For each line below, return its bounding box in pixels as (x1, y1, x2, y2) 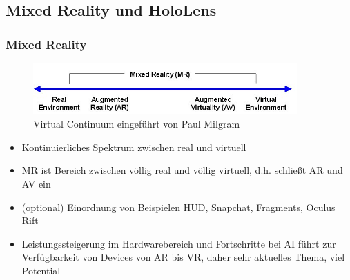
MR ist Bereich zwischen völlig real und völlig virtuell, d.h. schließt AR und (21, 163, 343, 177)
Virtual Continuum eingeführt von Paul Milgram (33, 117, 240, 131)
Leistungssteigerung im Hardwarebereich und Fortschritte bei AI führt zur (21, 236, 336, 250)
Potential (21, 263, 61, 277)
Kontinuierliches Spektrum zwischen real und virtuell (21, 139, 246, 154)
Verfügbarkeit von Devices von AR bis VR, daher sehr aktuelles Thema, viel (21, 250, 345, 264)
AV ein (21, 176, 51, 190)
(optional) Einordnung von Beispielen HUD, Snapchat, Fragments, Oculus (21, 199, 336, 214)
